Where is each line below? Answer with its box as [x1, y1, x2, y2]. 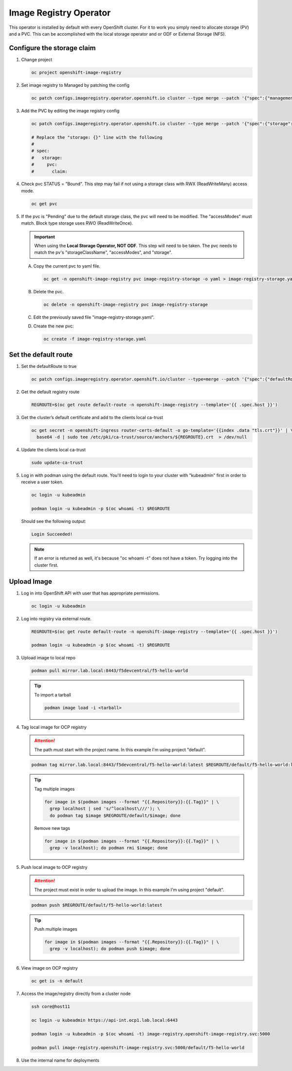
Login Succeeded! [31, 532, 73, 537]
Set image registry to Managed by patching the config [21, 82, 130, 88]
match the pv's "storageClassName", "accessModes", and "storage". [34, 249, 172, 255]
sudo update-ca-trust [31, 459, 83, 465]
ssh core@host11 [31, 1004, 71, 1010]
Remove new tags [34, 825, 71, 831]
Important [34, 234, 55, 240]
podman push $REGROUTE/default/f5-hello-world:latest [31, 902, 163, 908]
